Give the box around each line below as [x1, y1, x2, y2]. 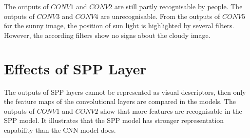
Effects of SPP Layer [4, 58, 147, 78]
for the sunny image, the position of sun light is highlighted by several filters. [4, 20, 234, 31]
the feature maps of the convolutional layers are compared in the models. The [4, 96, 236, 106]
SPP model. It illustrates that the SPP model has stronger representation [4, 115, 224, 125]
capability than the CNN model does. [4, 124, 116, 135]
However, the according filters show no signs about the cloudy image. [4, 30, 211, 40]
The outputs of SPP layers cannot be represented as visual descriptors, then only [4, 86, 246, 97]
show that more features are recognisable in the [100, 105, 242, 116]
